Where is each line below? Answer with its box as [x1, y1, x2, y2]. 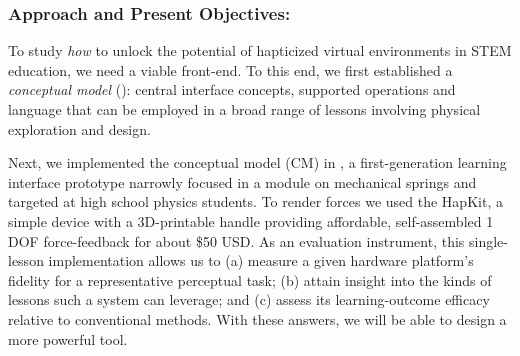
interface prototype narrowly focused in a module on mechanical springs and [8, 171, 477, 192]
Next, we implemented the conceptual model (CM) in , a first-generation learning [8, 152, 507, 173]
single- [469, 230, 508, 251]
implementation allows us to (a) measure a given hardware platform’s [48, 250, 474, 271]
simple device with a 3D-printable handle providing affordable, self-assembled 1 [8, 210, 494, 231]
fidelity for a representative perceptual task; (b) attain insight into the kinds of [8, 269, 492, 290]
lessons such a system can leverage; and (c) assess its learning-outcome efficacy [8, 289, 490, 310]
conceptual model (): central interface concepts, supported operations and [8, 79, 456, 100]
